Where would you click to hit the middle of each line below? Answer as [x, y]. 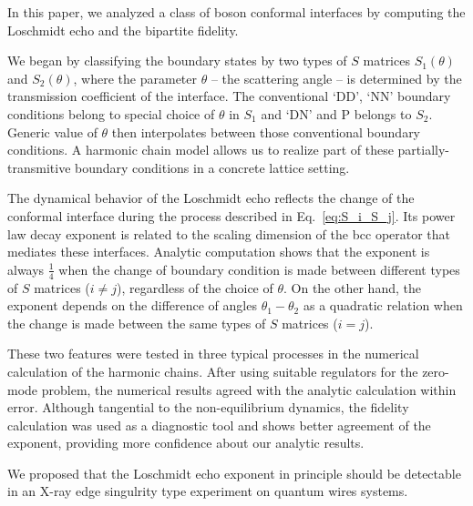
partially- [424, 150]
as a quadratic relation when [383, 305]
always [26, 269]
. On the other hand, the [352, 287]
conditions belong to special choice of [111, 113]
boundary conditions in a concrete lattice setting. [212, 167]
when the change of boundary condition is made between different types [259, 269]
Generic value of [52, 132]
